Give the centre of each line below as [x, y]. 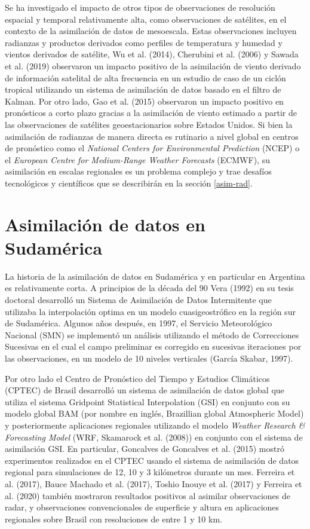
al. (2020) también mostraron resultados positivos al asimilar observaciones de [148, 495]
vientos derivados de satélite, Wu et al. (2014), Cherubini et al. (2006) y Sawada [152, 54]
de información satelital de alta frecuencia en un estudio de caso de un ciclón [145, 77]
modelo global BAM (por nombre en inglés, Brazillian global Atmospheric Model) [154, 413]
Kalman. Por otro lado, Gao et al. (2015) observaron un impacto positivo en [144, 101]
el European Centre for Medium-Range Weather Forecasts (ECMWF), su [137, 159]
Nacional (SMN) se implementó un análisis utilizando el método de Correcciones [152, 334]
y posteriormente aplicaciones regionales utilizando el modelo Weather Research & [155, 425]
